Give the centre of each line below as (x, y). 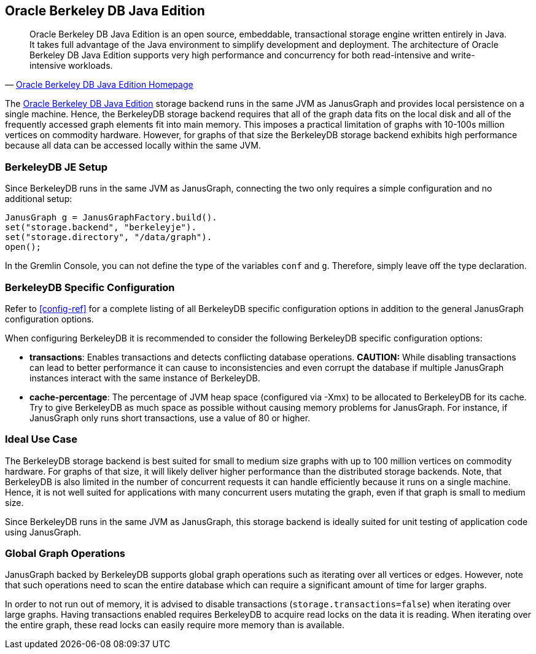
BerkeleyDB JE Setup (56, 167)
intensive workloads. (71, 66)
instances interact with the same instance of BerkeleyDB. (145, 378)
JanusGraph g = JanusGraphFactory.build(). (111, 218)
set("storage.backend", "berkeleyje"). (101, 228)
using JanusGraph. (43, 532)
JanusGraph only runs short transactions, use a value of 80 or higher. (170, 418)
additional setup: (39, 199)
